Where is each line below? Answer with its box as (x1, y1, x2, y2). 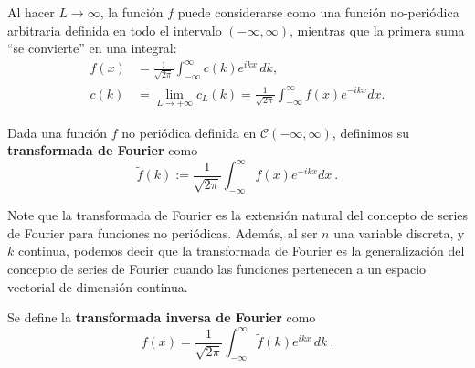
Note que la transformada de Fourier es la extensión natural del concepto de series (7, 205, 469, 225)
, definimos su (332, 122, 409, 142)
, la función (100, 3, 164, 21)
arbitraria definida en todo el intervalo (7, 20, 222, 39)
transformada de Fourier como (7, 141, 198, 160)
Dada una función (7, 122, 108, 142)
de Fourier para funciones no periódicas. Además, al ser (7, 223, 318, 242)
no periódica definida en (121, 122, 257, 142)
